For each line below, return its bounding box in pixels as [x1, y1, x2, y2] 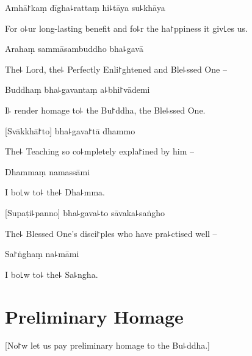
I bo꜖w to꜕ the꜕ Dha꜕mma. [5, 186, 105, 198]
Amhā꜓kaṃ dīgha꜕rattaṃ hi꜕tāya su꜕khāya [5, 1, 165, 13]
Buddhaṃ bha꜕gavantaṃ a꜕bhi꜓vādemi [5, 83, 150, 96]
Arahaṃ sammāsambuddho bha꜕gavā [5, 42, 143, 55]
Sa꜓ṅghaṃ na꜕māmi [5, 247, 79, 260]
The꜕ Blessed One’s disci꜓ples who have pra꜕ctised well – [5, 227, 217, 239]
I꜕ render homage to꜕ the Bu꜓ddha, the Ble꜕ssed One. [5, 103, 206, 116]
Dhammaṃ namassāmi [5, 165, 90, 178]
